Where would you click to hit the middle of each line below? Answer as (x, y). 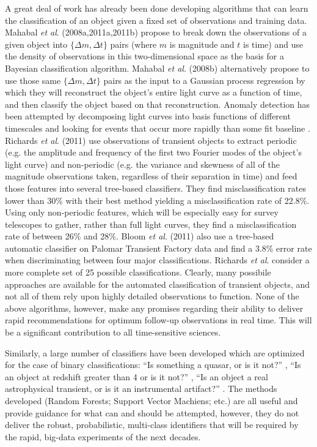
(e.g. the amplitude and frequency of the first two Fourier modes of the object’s (153, 152)
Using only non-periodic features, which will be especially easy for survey (142, 212)
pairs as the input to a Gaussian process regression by (204, 80)
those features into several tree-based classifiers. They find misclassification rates (155, 188)
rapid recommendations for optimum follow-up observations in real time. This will (158, 320)
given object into (36, 44)
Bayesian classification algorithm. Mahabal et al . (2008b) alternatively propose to (157, 68)
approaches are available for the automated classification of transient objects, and (158, 284)
